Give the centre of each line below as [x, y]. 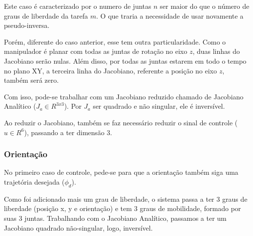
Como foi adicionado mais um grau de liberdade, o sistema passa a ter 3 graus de [126, 199]
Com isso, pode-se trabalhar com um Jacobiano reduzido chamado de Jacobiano [124, 96]
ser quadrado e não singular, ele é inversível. [159, 106]
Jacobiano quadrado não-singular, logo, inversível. [78, 227]
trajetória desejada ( [34, 181]
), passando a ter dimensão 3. [68, 132]
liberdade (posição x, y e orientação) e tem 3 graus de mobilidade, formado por [123, 208]
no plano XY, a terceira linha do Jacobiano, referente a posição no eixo [110, 70]
